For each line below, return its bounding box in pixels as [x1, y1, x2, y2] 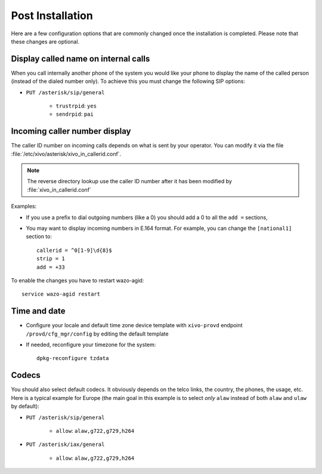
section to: [26, 233, 52, 240]
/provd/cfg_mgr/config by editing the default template [26, 330, 169, 337]
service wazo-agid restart [21, 291, 101, 298]
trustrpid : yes [55, 102, 97, 110]
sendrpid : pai [55, 110, 94, 118]
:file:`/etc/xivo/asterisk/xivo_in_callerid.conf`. [11, 150, 122, 158]
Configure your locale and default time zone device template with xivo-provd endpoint [26, 322, 243, 329]
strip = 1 [36, 256, 65, 262]
